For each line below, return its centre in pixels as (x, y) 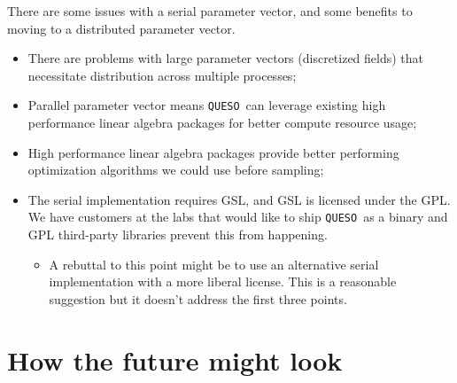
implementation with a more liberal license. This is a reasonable (223, 281)
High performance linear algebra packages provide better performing (213, 152)
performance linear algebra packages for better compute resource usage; (222, 123)
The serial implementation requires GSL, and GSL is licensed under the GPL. (239, 199)
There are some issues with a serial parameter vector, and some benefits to (210, 11)
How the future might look (175, 360)
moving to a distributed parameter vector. (121, 28)
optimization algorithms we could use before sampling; (176, 170)
